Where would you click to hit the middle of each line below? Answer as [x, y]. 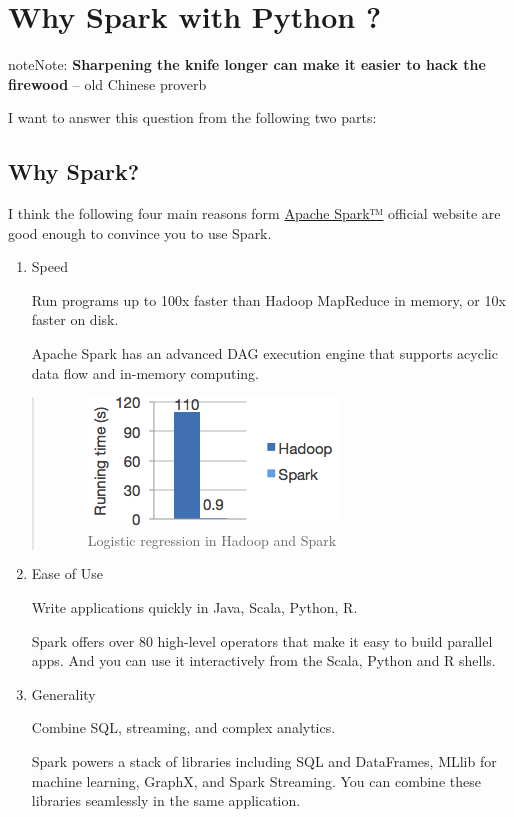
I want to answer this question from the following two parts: [192, 117]
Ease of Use [67, 573]
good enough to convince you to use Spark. [140, 232]
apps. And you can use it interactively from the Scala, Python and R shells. [263, 660]
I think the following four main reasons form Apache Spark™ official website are [254, 213]
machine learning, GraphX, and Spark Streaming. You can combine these [256, 780]
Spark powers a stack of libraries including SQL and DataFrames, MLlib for [264, 761]
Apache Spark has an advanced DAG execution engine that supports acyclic [264, 353]
